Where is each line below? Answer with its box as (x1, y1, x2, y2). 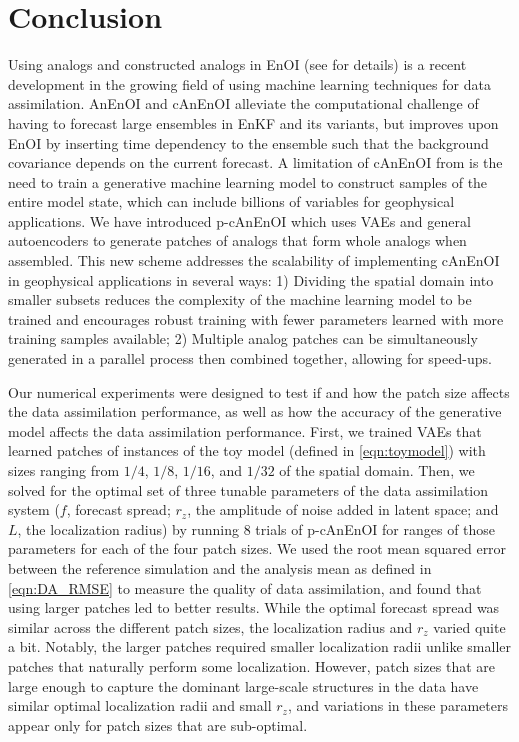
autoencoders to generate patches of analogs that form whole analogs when (8, 230, 467, 251)
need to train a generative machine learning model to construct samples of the (8, 171, 488, 192)
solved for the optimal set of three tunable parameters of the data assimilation (8, 479, 489, 500)
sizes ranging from (8, 460, 120, 480)
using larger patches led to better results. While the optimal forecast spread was (8, 597, 500, 618)
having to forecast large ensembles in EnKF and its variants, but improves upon (8, 112, 499, 133)
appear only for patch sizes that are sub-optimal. (8, 714, 308, 735)
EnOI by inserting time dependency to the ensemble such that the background (8, 132, 489, 153)
